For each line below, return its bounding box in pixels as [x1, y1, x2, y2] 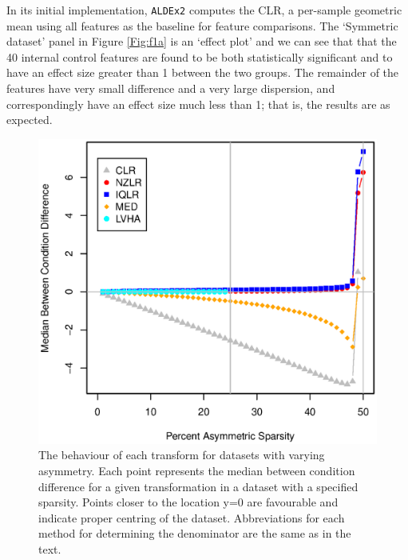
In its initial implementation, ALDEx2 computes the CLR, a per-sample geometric [6, 2, 402, 18]
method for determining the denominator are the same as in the [38, 525, 351, 542]
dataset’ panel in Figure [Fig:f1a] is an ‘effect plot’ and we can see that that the [6, 33, 397, 50]
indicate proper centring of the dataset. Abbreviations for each [38, 509, 345, 526]
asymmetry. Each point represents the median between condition [38, 462, 355, 478]
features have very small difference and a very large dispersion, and [6, 80, 335, 97]
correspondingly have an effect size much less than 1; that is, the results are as [6, 95, 390, 112]
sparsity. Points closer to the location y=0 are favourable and [38, 494, 339, 510]
